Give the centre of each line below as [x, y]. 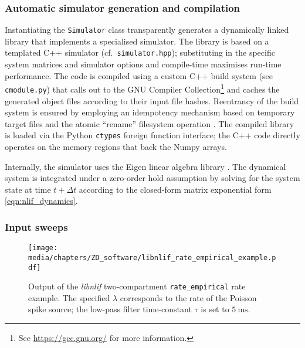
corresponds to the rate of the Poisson [188, 297]
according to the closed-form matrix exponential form [175, 189]
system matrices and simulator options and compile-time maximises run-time [143, 64]
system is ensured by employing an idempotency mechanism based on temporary [150, 112]
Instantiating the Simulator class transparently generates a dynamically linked [147, 30]
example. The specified [69, 297]
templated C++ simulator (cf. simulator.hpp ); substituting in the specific [140, 52]
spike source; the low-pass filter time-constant [110, 309]
